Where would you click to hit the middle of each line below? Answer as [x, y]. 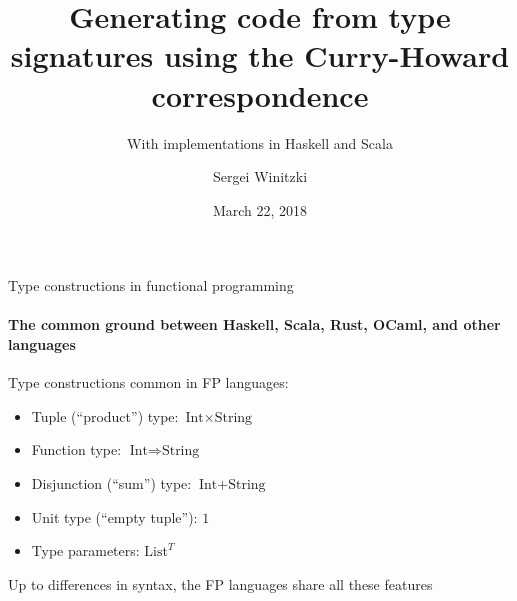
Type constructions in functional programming [151, 285]
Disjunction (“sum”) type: [111, 483]
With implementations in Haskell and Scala [260, 142]
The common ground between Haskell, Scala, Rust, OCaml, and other [254, 324]
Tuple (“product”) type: [105, 415]
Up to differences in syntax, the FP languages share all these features [220, 583]
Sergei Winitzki [260, 176]
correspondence [260, 94]
